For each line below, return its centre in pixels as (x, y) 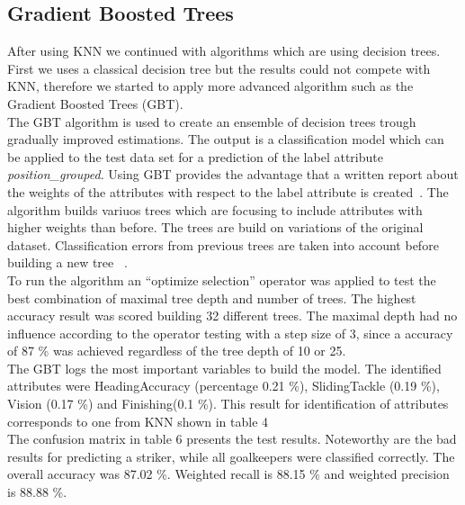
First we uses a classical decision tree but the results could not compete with (219, 68)
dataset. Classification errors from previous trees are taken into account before (223, 244)
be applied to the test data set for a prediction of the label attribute (195, 156)
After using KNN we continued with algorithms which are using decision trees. (224, 51)
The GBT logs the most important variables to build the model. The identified (224, 368)
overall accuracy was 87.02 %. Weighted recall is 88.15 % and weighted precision (228, 474)
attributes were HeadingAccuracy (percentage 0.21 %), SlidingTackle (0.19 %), (224, 386)
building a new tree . (67, 262)
